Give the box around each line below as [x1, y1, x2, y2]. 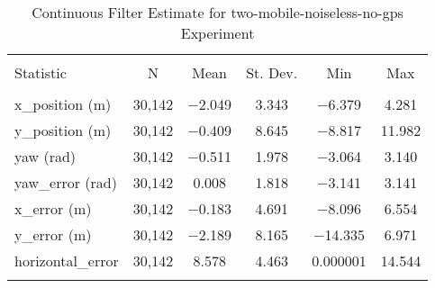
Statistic [14, 62, 67, 83]
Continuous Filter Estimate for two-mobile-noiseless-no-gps [32, 2, 403, 22]
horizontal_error [14, 250, 119, 271]
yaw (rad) [14, 146, 77, 166]
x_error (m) [14, 198, 92, 219]
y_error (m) [14, 224, 92, 245]
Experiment [180, 22, 255, 43]
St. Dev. [246, 62, 298, 83]
